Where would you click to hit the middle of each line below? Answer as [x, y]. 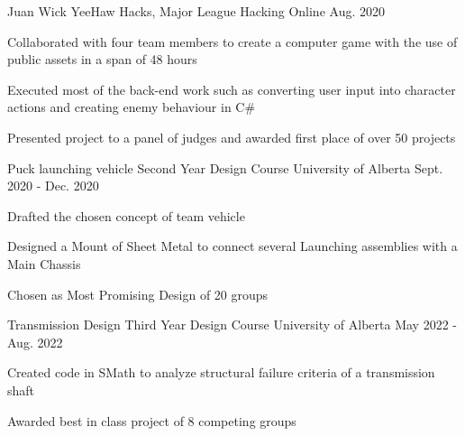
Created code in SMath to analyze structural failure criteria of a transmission [221, 372]
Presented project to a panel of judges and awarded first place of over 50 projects [232, 137]
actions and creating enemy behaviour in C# [132, 107]
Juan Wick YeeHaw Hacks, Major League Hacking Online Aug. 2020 [196, 11]
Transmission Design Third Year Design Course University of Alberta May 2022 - [232, 325]
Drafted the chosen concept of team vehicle [126, 215]
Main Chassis [44, 263]
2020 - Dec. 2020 [53, 186]
